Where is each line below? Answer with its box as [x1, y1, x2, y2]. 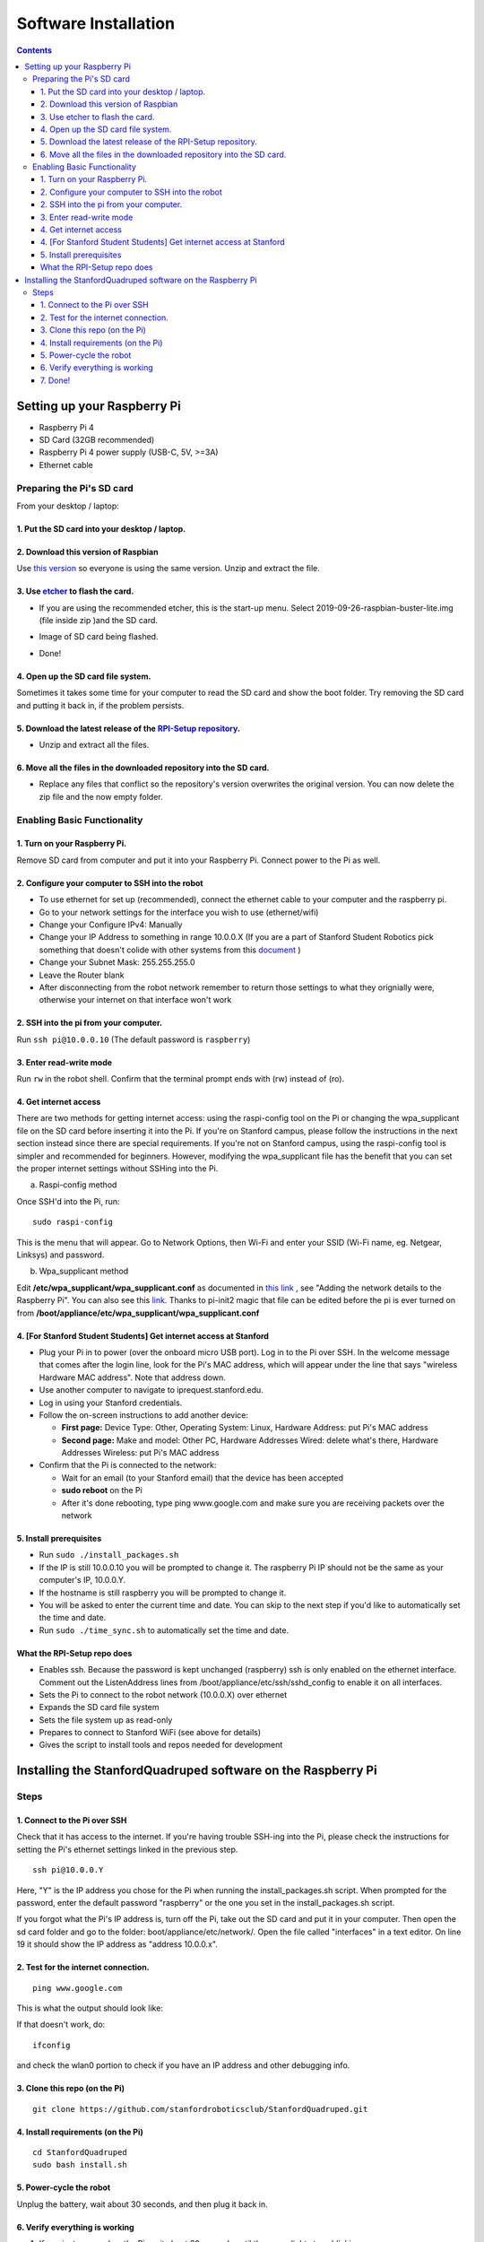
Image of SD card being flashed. [39, 631, 159, 642]
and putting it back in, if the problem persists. [16, 700, 185, 710]
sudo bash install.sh [32, 2159, 127, 2170]
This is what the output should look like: [16, 2003, 163, 2013]
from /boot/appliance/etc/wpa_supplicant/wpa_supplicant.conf [16, 1308, 260, 1318]
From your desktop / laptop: [16, 500, 120, 511]
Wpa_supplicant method [39, 1265, 129, 1277]
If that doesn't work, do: [16, 2019, 106, 2030]
